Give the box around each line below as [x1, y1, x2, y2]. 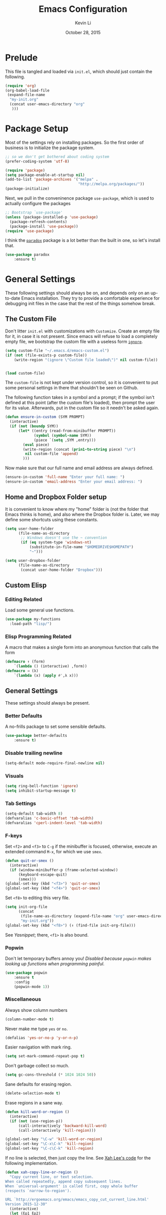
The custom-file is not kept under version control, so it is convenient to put [5, 380, 158, 386]
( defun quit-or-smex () [5, 858, 54, 863]
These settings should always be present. [5, 700, 90, 706]
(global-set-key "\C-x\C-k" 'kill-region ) [5, 1141, 94, 1147]
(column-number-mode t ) [5, 1017, 54, 1022]
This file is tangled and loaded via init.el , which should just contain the [5, 68, 153, 74]
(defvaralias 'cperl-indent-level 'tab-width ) [5, 820, 103, 826]
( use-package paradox [5, 252, 50, 257]
